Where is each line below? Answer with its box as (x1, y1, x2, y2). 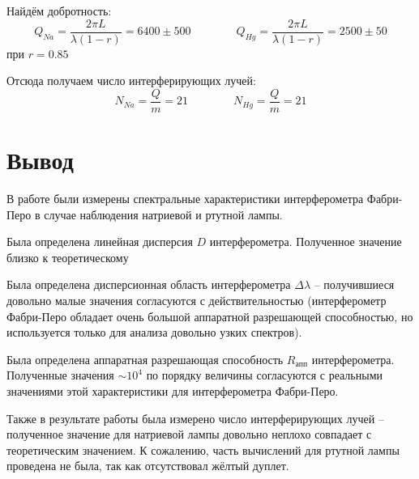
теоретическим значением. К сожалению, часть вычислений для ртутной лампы (6, 441, 400, 458)
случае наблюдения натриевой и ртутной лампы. (44, 206, 283, 223)
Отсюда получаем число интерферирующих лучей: (6, 72, 256, 89)
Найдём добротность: (6, 2, 112, 19)
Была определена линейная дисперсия (6, 233, 193, 250)
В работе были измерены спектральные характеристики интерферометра (6, 190, 364, 207)
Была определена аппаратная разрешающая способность (6, 350, 284, 367)
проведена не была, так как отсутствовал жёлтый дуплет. (6, 457, 289, 474)
